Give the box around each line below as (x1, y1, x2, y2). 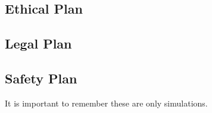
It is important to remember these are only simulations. (5, 96, 208, 109)
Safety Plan (5, 69, 77, 87)
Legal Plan (5, 34, 72, 53)
